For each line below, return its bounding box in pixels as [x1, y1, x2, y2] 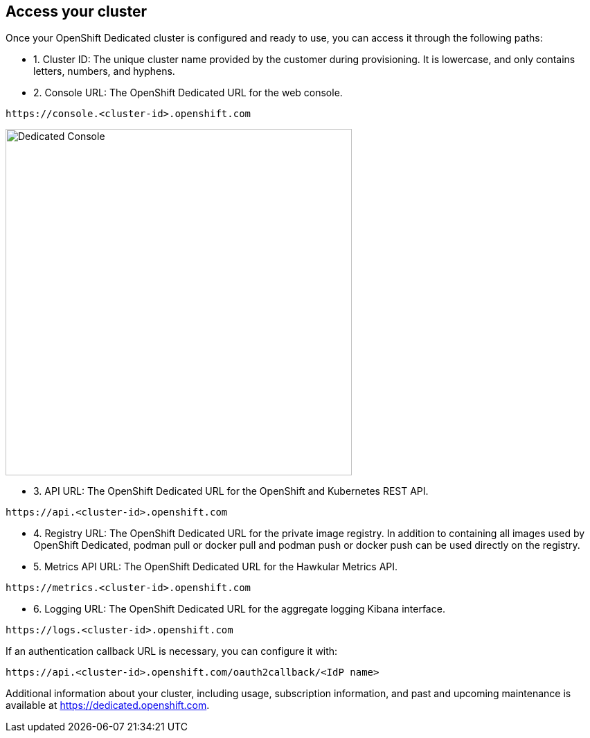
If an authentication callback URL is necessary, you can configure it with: [6, 645, 338, 658]
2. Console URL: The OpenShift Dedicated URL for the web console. [33, 87, 343, 99]
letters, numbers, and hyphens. [33, 65, 175, 78]
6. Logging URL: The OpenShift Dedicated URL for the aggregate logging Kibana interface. [33, 603, 445, 615]
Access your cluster [6, 3, 147, 20]
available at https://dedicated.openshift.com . [6, 699, 210, 712]
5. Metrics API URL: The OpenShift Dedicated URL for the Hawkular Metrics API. [33, 561, 398, 573]
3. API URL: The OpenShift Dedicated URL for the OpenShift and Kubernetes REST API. [33, 485, 429, 498]
